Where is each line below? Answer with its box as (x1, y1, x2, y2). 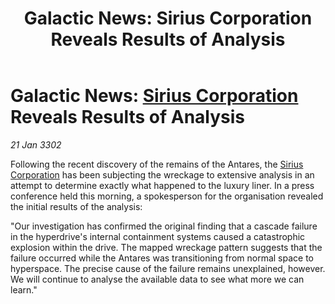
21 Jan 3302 (10, 138, 62, 151)
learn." (10, 283, 38, 296)
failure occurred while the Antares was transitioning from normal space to (10, 252, 314, 264)
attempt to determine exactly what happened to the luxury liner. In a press (10, 179, 315, 191)
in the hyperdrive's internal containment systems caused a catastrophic (10, 230, 306, 242)
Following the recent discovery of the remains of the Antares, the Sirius (10, 158, 304, 170)
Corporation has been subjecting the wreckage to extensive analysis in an (10, 168, 315, 181)
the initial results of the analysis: (10, 200, 143, 212)
